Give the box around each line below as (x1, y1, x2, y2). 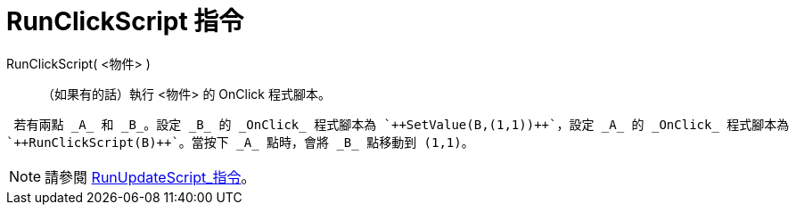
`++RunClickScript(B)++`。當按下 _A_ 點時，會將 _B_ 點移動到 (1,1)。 (6, 135, 474, 150)
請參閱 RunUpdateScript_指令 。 (45, 167, 256, 186)
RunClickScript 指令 (6, 6, 244, 37)
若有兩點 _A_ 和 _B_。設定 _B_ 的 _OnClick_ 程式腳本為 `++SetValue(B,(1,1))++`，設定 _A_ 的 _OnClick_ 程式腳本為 (13, 117, 790, 132)
